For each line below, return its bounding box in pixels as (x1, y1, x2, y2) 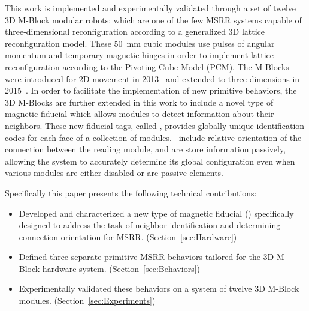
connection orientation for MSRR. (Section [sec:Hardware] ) (19, 230, 237, 243)
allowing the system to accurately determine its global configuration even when (5, 154, 295, 167)
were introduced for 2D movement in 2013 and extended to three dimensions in (5, 72, 300, 85)
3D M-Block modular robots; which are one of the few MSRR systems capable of (5, 13, 302, 26)
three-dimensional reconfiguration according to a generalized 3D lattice (5, 25, 265, 38)
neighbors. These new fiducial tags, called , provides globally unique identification (5, 119, 305, 131)
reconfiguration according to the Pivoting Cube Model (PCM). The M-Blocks (5, 60, 289, 73)
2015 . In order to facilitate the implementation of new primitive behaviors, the (5, 84, 297, 97)
